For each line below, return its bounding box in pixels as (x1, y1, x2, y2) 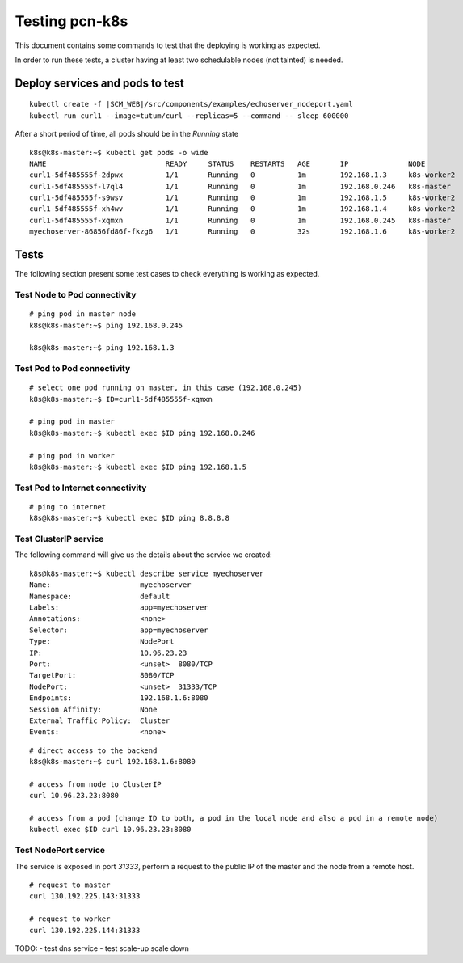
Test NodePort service (15, 845, 105, 856)
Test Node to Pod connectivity (15, 289, 137, 300)
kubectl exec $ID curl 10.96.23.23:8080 (29, 825, 192, 834)
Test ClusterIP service (15, 534, 104, 545)
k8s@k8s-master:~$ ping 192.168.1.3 (29, 344, 175, 353)
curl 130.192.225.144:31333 (29, 926, 141, 935)
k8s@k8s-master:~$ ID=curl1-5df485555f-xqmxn (29, 395, 213, 403)
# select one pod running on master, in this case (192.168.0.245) (29, 383, 302, 392)
